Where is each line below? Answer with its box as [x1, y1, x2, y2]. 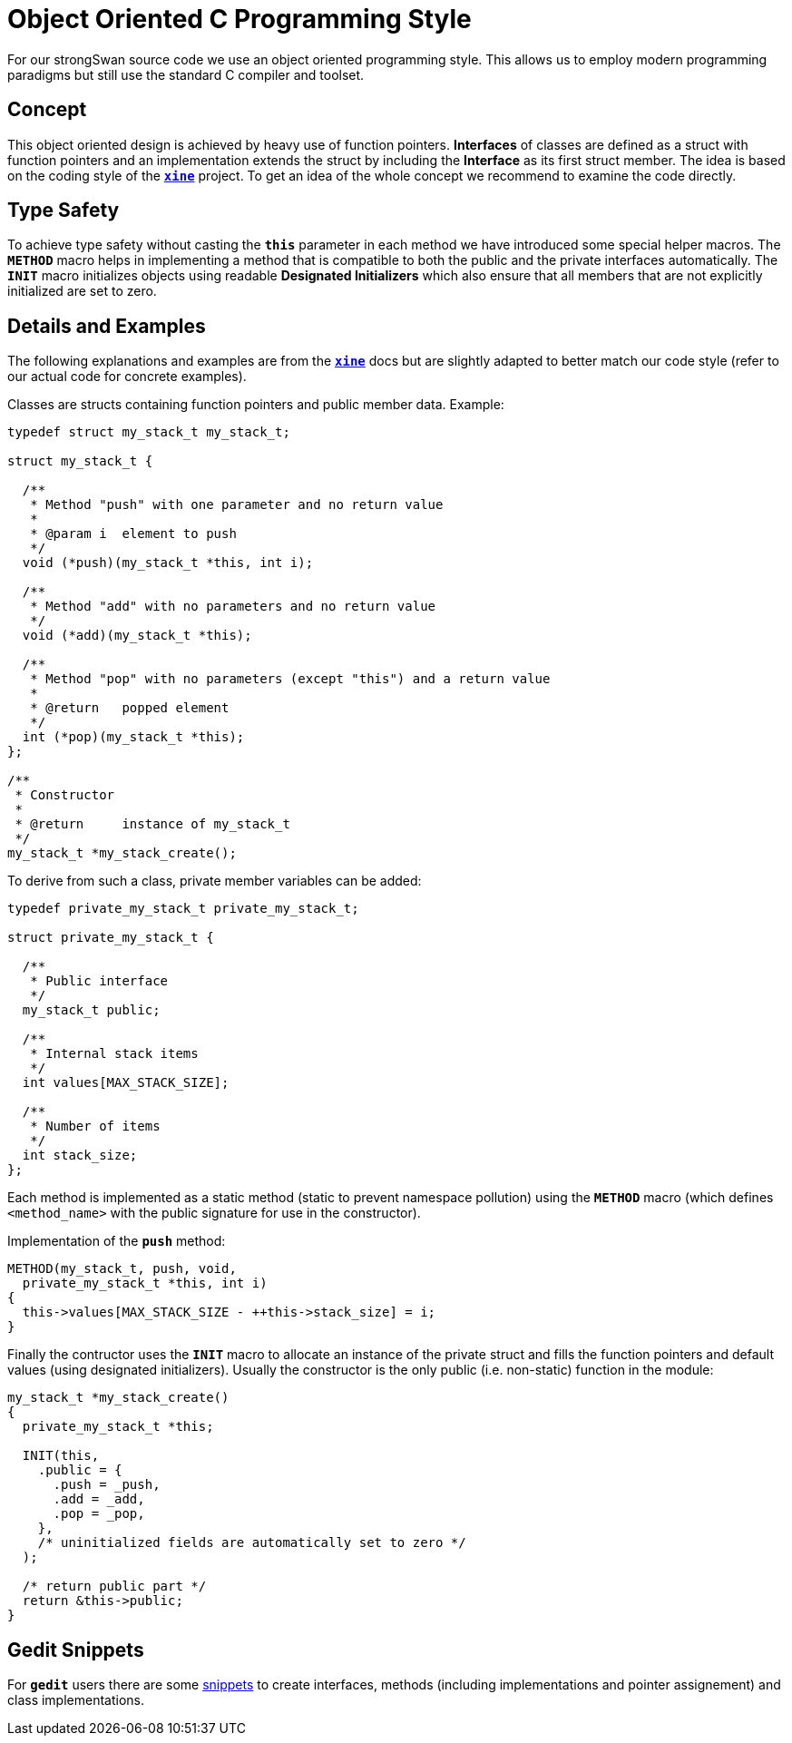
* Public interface [30, 974, 169, 989]
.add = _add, [53, 1492, 145, 1507]
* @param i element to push [30, 526, 237, 542]
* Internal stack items [30, 1046, 199, 1062]
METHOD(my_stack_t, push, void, [7, 1261, 237, 1277]
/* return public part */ [22, 1579, 207, 1594]
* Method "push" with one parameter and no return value [30, 497, 444, 513]
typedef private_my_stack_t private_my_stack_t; [7, 901, 359, 916]
